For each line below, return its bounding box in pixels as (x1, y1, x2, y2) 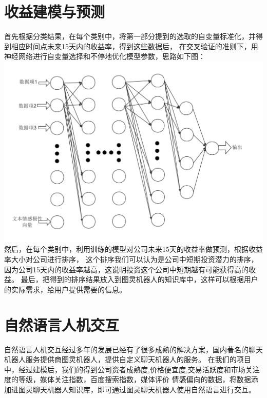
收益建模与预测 (4, 1, 105, 22)
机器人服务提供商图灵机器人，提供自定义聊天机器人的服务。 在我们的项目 (4, 354, 251, 365)
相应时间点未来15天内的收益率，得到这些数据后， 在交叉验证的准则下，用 (11, 41, 258, 51)
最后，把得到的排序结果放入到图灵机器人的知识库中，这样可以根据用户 (21, 274, 258, 285)
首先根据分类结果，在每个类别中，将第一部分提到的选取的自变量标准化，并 (4, 31, 256, 42)
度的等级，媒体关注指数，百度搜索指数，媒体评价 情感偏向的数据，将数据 (4, 374, 251, 385)
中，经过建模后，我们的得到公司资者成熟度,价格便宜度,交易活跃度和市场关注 (4, 364, 260, 374)
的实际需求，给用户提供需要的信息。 (4, 284, 126, 294)
